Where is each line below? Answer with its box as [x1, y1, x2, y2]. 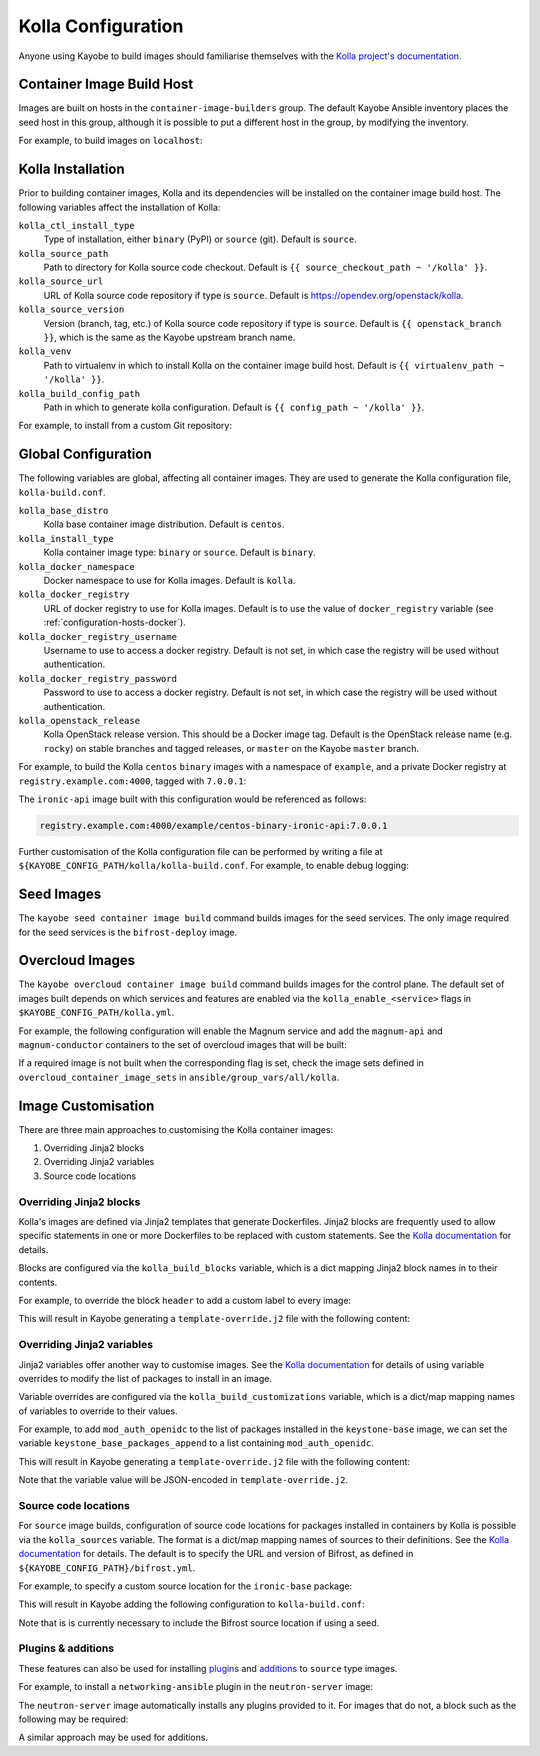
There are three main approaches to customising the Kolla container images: [18, 1123, 334, 1135]
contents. [18, 1276, 58, 1288]
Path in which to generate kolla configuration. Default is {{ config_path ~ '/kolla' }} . [43, 401, 425, 413]
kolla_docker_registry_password [18, 673, 177, 684]
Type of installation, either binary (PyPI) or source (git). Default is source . [43, 233, 357, 245]
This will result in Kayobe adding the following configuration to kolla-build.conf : [18, 1598, 365, 1610]
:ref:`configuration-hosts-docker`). [43, 616, 187, 629]
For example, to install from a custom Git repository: [18, 420, 232, 432]
